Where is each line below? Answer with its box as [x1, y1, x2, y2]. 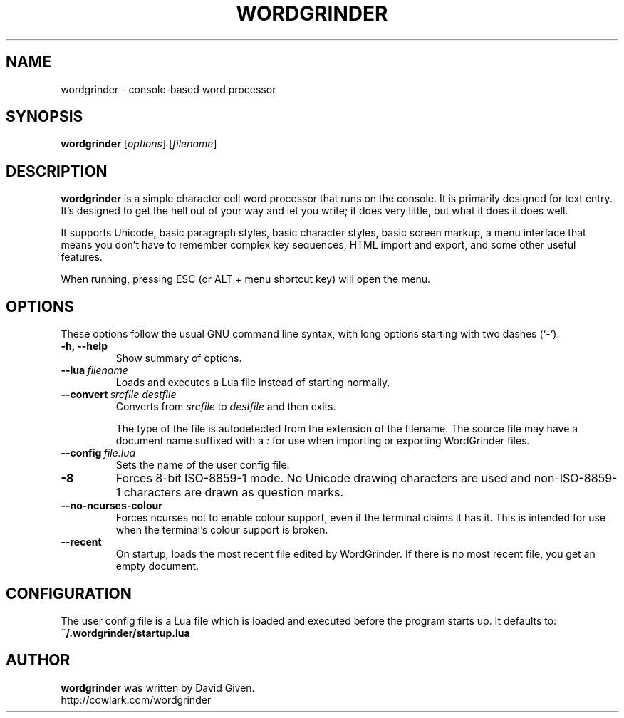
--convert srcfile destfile [61, 388, 177, 401]
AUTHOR [6, 651, 71, 670]
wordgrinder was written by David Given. [61, 681, 255, 694]
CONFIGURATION [6, 584, 132, 603]
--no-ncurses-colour [61, 499, 162, 512]
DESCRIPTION [6, 162, 108, 180]
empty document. [115, 560, 199, 573]
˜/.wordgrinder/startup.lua [61, 626, 190, 639]
